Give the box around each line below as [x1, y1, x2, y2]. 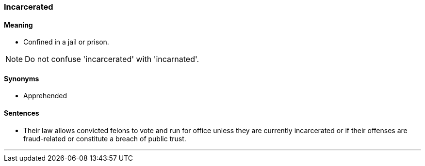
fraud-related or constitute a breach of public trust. [23, 134, 186, 143]
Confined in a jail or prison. [23, 38, 109, 46]
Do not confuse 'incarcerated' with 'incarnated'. [25, 54, 199, 64]
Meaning [4, 20, 33, 29]
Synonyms [4, 74, 39, 83]
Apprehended [23, 91, 67, 100]
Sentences [4, 109, 39, 118]
